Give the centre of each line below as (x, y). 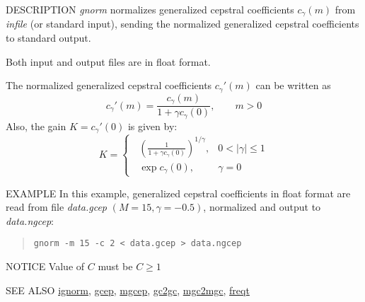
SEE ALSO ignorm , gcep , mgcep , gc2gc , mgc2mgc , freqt (128, 290)
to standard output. (48, 38)
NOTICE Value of (45, 266)
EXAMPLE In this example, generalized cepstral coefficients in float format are (178, 193)
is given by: (152, 126)
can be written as (293, 85)
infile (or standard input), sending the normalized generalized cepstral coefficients (182, 24)
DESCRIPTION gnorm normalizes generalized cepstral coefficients (150, 9)
